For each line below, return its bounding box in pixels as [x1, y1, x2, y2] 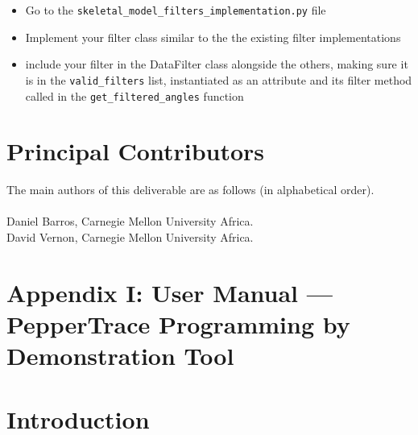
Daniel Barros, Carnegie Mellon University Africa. [6, 213, 254, 230]
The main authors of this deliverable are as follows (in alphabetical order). [6, 181, 375, 198]
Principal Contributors [6, 135, 265, 168]
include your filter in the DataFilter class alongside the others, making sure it [25, 56, 408, 72]
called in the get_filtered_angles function [25, 87, 244, 104]
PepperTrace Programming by [6, 308, 350, 341]
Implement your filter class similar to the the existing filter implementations [25, 28, 401, 45]
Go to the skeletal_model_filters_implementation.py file [25, 2, 326, 18]
